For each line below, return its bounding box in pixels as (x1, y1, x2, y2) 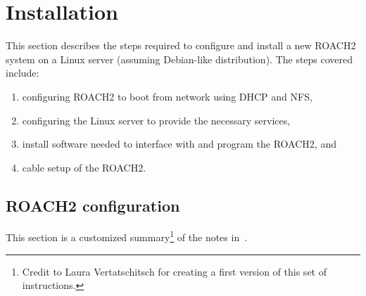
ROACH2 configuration (6, 194, 180, 216)
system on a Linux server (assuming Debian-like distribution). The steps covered (6, 51, 353, 66)
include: (6, 65, 39, 80)
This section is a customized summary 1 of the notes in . (6, 228, 248, 245)
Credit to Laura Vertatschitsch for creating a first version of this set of (22, 264, 327, 278)
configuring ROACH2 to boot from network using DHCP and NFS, (22, 89, 313, 103)
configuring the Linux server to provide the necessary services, (22, 112, 291, 127)
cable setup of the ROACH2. (22, 160, 146, 174)
